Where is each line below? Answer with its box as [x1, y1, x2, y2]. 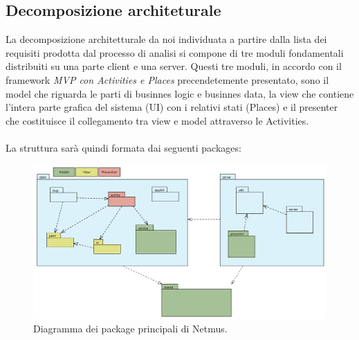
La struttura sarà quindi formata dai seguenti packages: [6, 140, 241, 154]
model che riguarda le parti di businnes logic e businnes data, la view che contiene [6, 86, 354, 100]
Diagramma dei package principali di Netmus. [33, 321, 228, 336]
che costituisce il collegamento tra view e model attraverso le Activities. [6, 113, 309, 127]
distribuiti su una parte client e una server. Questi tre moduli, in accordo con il [6, 59, 342, 73]
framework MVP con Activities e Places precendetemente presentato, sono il [6, 72, 329, 87]
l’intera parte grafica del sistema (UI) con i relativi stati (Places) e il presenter [6, 100, 338, 114]
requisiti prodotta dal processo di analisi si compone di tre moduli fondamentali [6, 45, 344, 60]
